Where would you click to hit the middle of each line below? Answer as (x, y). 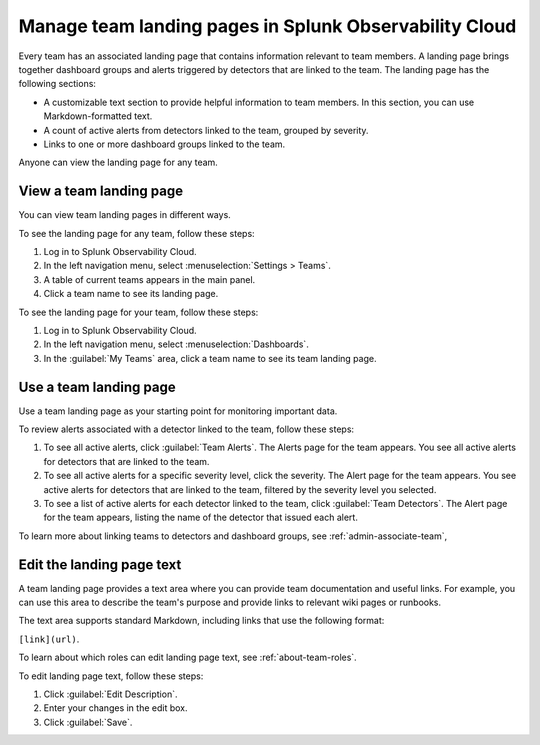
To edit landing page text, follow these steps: (111, 676)
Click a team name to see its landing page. (131, 294)
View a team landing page (101, 191)
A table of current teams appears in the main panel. (149, 279)
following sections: (57, 84)
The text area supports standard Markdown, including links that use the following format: (201, 621)
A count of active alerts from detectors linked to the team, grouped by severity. (206, 130)
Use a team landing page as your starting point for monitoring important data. (178, 411)
